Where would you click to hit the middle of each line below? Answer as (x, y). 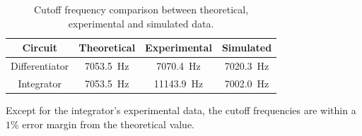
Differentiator (40, 66)
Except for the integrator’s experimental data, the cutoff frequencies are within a (181, 110)
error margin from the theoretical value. (109, 124)
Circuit (40, 48)
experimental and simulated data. (141, 23)
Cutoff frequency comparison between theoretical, (141, 9)
